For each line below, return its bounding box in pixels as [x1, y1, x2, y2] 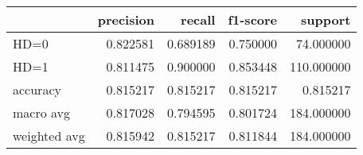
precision [97, 10, 154, 29]
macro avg [13, 103, 71, 122]
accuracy [13, 80, 61, 99]
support [301, 10, 351, 29]
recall [181, 10, 216, 29]
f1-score [228, 10, 278, 29]
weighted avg [13, 126, 85, 145]
